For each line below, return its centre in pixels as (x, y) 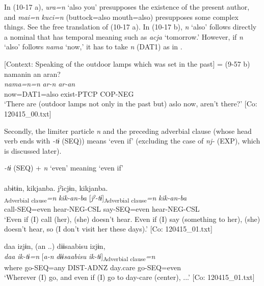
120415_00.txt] (28, 113)
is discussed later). (33, 150)
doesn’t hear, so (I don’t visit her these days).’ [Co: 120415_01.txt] (108, 229)
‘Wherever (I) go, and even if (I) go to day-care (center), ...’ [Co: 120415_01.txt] (129, 277)
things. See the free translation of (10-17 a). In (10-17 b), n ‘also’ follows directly (130, 27)
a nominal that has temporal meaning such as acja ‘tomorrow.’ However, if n (124, 36)
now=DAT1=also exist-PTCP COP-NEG (69, 93)
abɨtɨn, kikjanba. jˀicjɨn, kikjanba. (56, 188)
